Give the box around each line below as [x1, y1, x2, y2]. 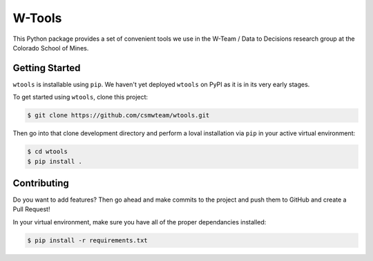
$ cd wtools [27, 148, 68, 155]
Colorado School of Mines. [12, 43, 89, 52]
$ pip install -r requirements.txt [27, 236, 148, 244]
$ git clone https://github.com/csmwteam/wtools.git [27, 111, 210, 119]
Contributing [12, 177, 69, 189]
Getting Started [12, 62, 81, 74]
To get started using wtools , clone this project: [12, 93, 149, 101]
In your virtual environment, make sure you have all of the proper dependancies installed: [12, 217, 267, 226]
